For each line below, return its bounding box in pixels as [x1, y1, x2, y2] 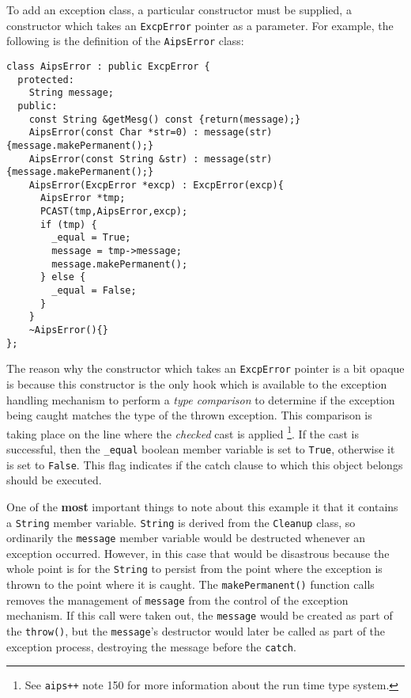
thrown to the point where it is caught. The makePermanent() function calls [6, 576, 375, 593]
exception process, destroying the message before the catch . [6, 638, 296, 654]
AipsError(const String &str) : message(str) [28, 153, 273, 165]
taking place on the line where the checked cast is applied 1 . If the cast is [6, 423, 359, 442]
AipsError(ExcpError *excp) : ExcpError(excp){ [28, 179, 284, 191]
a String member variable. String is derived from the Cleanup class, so [6, 514, 356, 530]
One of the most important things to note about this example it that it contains [6, 498, 398, 514]
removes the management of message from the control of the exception [6, 591, 349, 608]
